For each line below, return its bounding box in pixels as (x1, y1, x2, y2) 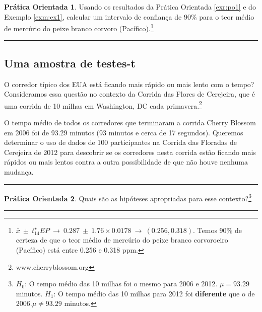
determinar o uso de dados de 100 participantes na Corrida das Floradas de (4, 137, 237, 147)
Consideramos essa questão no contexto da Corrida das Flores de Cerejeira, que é (4, 89, 255, 99)
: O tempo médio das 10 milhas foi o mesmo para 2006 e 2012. (25, 278, 218, 289)
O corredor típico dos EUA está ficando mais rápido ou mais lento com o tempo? (4, 79, 254, 89)
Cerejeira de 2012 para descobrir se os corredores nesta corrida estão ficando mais (4, 146, 256, 157)
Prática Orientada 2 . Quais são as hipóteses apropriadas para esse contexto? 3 (4, 191, 251, 203)
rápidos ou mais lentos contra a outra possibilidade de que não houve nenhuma (4, 157, 248, 167)
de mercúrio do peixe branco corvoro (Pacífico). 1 (4, 22, 154, 33)
